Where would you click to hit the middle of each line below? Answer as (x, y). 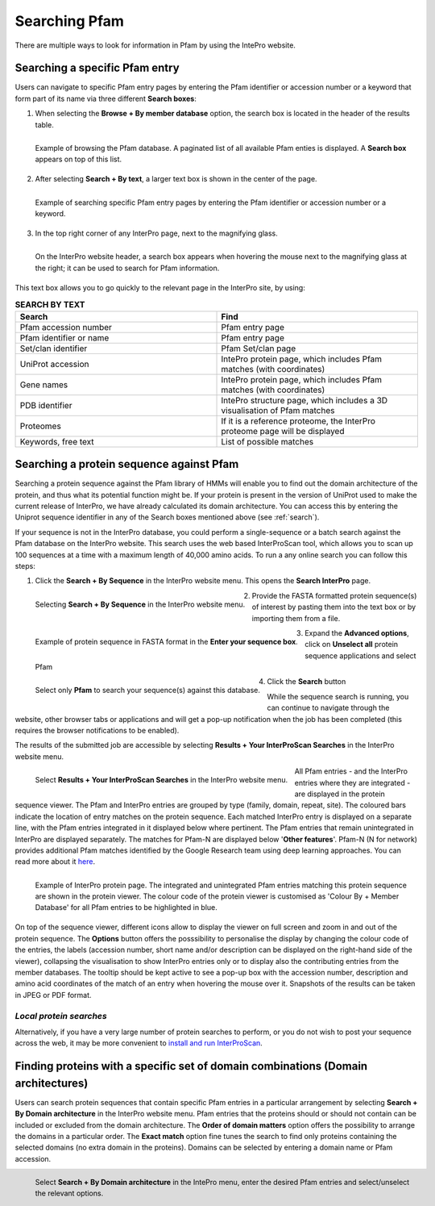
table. (44, 124)
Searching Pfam (70, 21)
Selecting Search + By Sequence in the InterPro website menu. (140, 604)
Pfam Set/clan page (259, 348)
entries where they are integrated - (352, 782)
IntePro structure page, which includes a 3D (304, 400)
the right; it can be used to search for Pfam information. (127, 268)
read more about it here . (55, 862)
